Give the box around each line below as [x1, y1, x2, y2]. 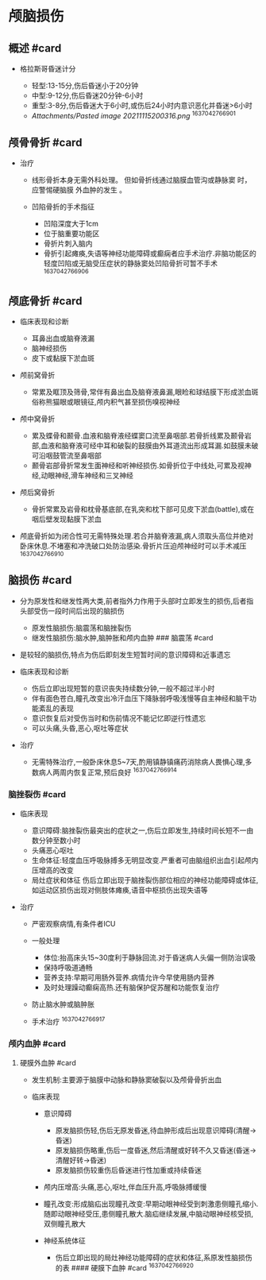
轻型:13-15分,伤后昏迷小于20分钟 [31, 81, 139, 90]
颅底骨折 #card [8, 294, 83, 307]
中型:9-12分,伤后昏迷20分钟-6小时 [31, 91, 144, 100]
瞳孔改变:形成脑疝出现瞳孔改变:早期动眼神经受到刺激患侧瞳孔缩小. [43, 1199, 259, 1208]
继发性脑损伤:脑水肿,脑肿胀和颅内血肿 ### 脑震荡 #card [31, 632, 214, 642]
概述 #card [8, 41, 62, 55]
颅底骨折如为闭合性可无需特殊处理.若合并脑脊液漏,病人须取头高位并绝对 [19, 531, 254, 540]
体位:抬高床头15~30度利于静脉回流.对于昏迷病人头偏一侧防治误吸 [43, 953, 256, 962]
